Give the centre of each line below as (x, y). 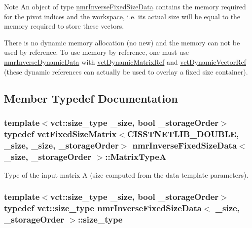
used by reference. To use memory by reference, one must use (96, 52)
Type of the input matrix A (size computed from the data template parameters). (126, 174)
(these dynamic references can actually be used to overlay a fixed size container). (126, 71)
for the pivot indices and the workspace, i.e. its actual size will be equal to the (122, 16)
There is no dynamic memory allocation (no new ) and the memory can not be (122, 42)
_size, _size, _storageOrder (61, 145)
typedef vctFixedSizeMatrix (60, 133)
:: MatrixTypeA (136, 156)
